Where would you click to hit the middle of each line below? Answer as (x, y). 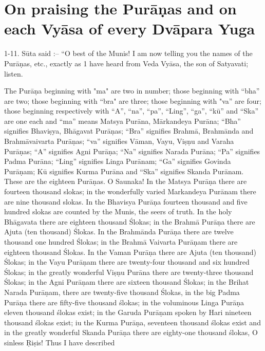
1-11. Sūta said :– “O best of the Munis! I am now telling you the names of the (128, 53)
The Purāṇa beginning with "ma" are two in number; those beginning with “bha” (132, 91)
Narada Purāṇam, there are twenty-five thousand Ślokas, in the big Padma (122, 292)
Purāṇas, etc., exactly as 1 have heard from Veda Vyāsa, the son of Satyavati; (126, 63)
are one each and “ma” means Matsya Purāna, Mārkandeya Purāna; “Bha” (122, 121)
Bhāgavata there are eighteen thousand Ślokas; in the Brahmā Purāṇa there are (130, 221)
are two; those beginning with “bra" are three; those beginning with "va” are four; (133, 100)
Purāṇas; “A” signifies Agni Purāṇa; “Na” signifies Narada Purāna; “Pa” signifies (132, 151)
